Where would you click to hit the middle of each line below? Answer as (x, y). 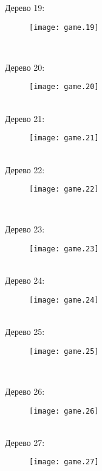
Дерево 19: (25, 7)
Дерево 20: (25, 67)
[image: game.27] (64, 462)
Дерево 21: (25, 118)
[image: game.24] (64, 300)
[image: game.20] (64, 87)
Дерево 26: (25, 391)
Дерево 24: (25, 280)
